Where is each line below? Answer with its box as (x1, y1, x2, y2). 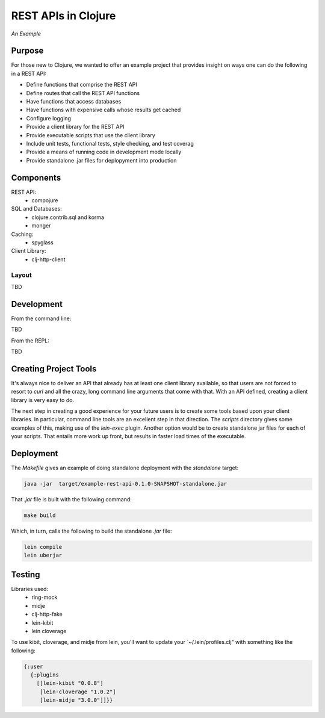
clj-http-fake (31, 611, 63, 618)
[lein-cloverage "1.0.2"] (39, 688, 117, 695)
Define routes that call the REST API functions (26, 89, 140, 96)
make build (23, 512, 56, 519)
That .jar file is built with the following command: (11, 496, 132, 503)
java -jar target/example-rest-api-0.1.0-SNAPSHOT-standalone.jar (23, 480, 227, 487)
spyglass (31, 239, 54, 246)
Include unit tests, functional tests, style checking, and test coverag (26, 140, 194, 147)
